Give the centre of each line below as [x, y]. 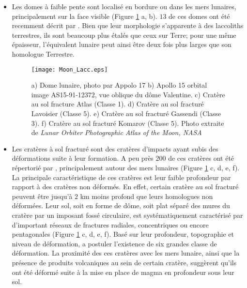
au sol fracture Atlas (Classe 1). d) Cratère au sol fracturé [117, 104]
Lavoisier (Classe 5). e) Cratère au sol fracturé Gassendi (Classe [126, 113]
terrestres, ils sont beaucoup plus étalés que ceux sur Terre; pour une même [124, 35]
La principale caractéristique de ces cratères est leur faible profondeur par [121, 177]
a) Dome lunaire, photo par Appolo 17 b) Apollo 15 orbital [119, 85]
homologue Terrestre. [43, 53]
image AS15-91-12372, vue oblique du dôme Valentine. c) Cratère [128, 94]
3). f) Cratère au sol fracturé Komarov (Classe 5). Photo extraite [128, 123]
